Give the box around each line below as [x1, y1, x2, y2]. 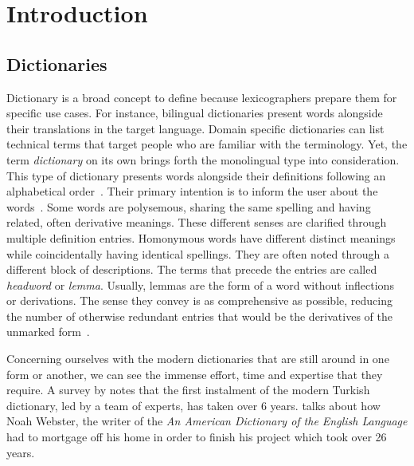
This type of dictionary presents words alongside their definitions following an [6, 167, 386, 184]
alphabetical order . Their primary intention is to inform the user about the [6, 183, 378, 199]
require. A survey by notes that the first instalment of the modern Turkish [6, 381, 370, 398]
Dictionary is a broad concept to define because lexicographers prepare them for [6, 89, 397, 105]
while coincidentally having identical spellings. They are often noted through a [6, 245, 389, 262]
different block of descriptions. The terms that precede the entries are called [6, 261, 377, 278]
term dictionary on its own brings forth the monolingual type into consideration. [6, 151, 400, 168]
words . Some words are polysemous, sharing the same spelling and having [6, 198, 371, 215]
